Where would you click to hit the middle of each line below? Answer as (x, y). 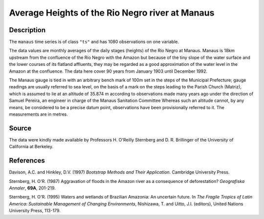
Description (27, 30)
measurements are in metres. (38, 114)
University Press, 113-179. (35, 211)
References (27, 161)
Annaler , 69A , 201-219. (32, 188)
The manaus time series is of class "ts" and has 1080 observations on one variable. (94, 42)
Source (20, 128)
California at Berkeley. (31, 147)
